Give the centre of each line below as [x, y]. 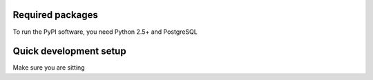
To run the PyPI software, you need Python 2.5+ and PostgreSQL [105, 32]
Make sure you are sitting [49, 68]
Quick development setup [70, 51]
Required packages [55, 15]
